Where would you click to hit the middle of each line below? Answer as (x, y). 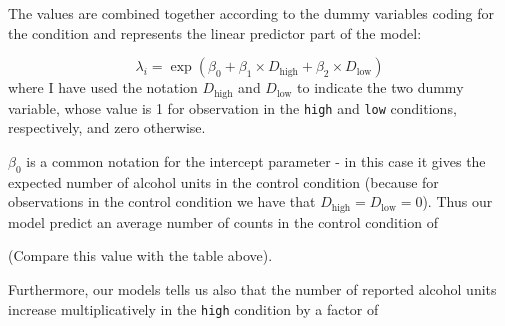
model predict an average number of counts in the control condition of (223, 221)
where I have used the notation (103, 87)
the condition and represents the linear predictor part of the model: (215, 32)
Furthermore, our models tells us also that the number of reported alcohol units (252, 288)
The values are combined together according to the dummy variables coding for (251, 13)
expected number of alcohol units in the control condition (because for (223, 181)
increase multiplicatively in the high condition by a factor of (193, 308)
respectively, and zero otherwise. (107, 127)
